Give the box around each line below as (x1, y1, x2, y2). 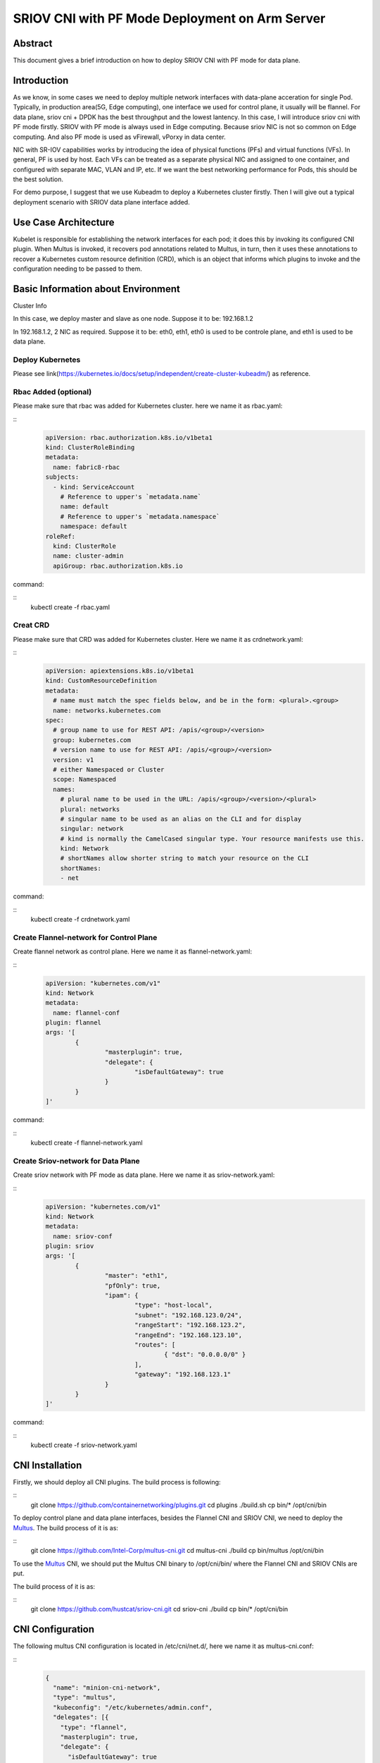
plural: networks (60, 805, 120, 813)
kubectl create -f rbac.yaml (30, 603, 110, 611)
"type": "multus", (53, 1693, 116, 1702)
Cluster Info (13, 301, 47, 310)
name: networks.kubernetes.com (53, 706, 161, 714)
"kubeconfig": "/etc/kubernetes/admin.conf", (53, 1703, 213, 1712)
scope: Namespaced (53, 776, 116, 783)
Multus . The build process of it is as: (13, 1523, 119, 1532)
